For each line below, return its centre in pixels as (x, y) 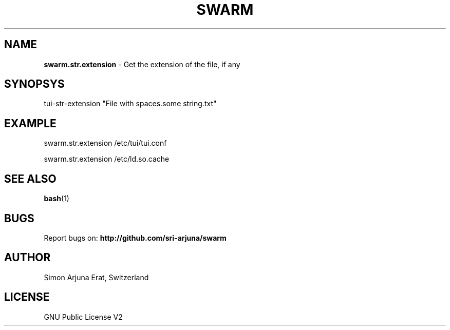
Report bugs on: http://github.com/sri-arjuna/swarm (135, 238)
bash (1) (57, 199)
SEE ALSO (30, 179)
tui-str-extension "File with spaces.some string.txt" (130, 104)
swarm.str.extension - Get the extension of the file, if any (142, 64)
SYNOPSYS (34, 84)
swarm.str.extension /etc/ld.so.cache (107, 159)
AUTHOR (27, 258)
